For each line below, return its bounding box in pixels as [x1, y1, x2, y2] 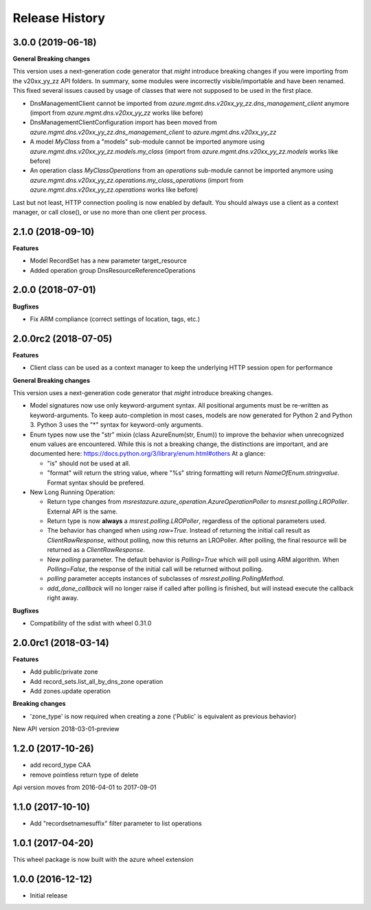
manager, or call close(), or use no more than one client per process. [12, 208, 207, 216]
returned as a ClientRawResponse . [47, 546, 146, 554]
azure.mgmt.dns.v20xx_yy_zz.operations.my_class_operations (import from [30, 176, 244, 184]
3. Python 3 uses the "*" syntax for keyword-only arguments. [30, 421, 203, 429]
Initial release [30, 891, 68, 900]
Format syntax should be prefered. [47, 478, 146, 487]
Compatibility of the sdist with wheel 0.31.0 [30, 619, 152, 627]
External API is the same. [47, 507, 118, 515]
